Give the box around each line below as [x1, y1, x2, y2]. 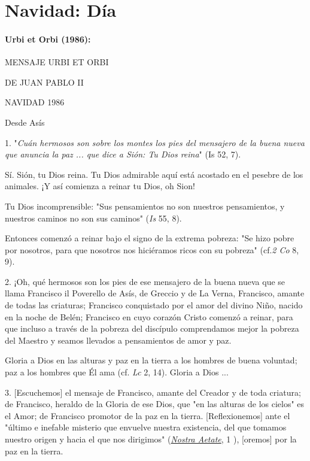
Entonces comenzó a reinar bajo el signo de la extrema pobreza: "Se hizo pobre [5, 232, 294, 244]
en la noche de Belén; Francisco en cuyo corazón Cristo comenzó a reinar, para [5, 310, 293, 323]
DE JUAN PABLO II [5, 75, 84, 88]
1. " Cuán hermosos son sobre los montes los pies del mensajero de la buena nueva [5, 136, 305, 148]
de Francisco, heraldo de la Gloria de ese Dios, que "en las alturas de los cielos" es [5, 398, 305, 410]
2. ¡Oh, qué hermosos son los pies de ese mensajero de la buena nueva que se [5, 275, 285, 287]
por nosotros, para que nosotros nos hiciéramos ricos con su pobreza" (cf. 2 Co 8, [5, 243, 299, 256]
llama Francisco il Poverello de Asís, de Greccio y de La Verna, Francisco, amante [5, 287, 305, 299]
